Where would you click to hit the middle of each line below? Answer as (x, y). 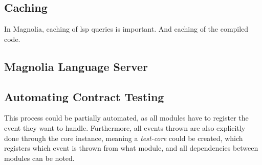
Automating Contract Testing (84, 96)
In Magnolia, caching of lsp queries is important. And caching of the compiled (126, 29)
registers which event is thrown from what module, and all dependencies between (131, 148)
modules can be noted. (39, 158)
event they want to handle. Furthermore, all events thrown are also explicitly (125, 127)
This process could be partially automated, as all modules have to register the (126, 118)
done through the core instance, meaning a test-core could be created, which (124, 138)
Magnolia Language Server (76, 66)
